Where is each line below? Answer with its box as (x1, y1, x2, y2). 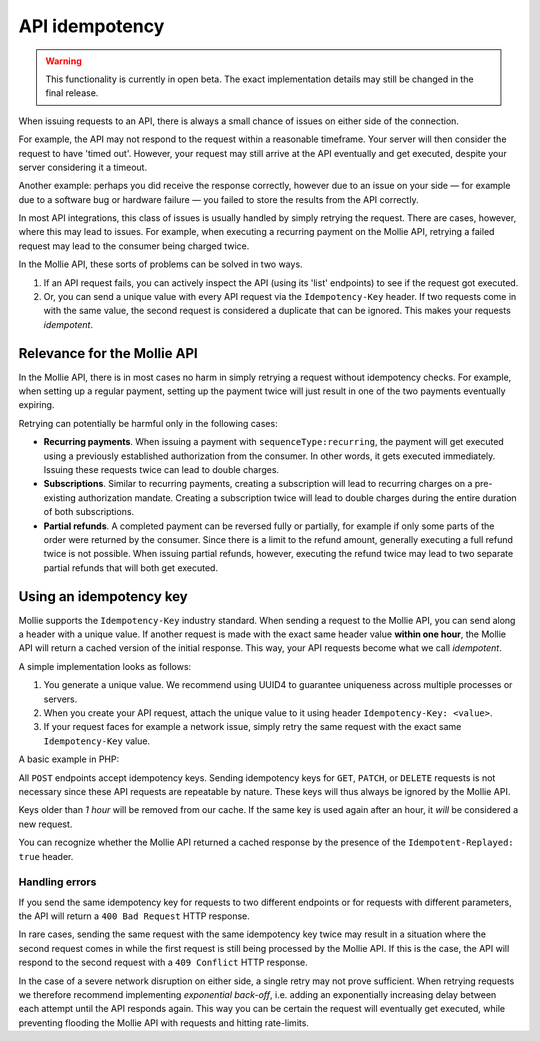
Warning (45, 55, 82, 67)
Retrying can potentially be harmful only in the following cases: (18, 417, 279, 429)
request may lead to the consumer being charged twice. (18, 240, 250, 252)
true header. (18, 850, 74, 862)
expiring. (18, 399, 55, 411)
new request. (18, 818, 73, 830)
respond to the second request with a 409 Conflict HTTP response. (18, 956, 309, 969)
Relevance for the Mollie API (18, 345, 199, 362)
